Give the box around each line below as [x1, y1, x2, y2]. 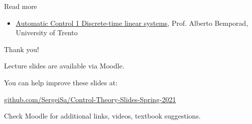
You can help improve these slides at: [4, 77, 118, 87]
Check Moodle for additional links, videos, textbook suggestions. [4, 111, 201, 121]
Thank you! [4, 44, 39, 54]
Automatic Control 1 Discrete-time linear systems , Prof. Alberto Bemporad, [15, 17, 249, 28]
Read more [4, 1, 37, 11]
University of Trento [15, 27, 78, 38]
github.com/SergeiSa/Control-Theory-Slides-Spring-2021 [4, 94, 176, 104]
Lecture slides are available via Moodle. [4, 61, 125, 71]
